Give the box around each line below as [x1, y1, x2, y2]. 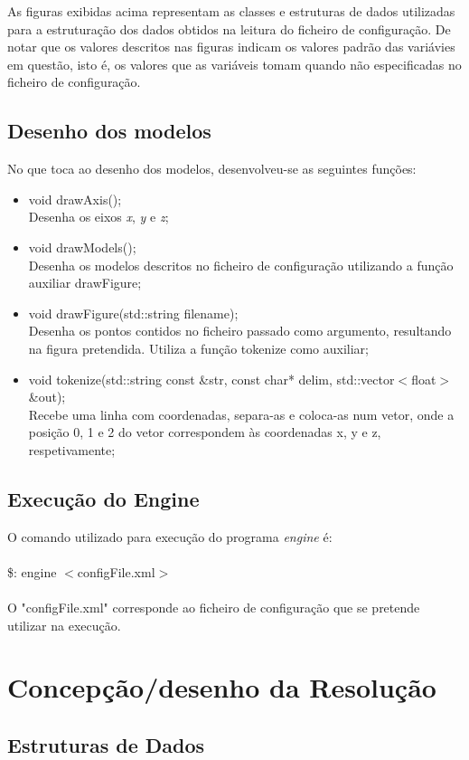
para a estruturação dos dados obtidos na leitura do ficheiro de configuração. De [7, 19, 451, 38]
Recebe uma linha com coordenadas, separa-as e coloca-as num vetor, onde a [28, 404, 455, 423]
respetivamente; [28, 440, 116, 459]
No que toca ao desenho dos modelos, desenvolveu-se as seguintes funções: [7, 159, 417, 178]
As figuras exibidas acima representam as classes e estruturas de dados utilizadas [7, 2, 455, 20]
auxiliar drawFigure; [28, 273, 142, 292]
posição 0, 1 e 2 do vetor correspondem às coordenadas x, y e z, [28, 423, 381, 442]
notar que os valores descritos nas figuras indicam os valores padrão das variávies [7, 37, 455, 56]
